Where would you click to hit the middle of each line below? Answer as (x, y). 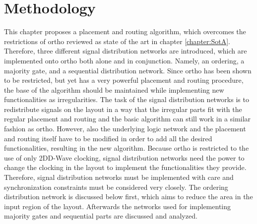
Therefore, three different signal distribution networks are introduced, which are (126, 51)
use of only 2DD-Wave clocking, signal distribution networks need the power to (124, 157)
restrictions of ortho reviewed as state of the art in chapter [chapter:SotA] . (117, 41)
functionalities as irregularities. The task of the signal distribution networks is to (127, 99)
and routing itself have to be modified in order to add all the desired (108, 138)
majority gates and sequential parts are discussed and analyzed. (101, 216)
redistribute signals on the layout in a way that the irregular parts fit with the (123, 109)
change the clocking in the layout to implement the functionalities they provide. (125, 167)
